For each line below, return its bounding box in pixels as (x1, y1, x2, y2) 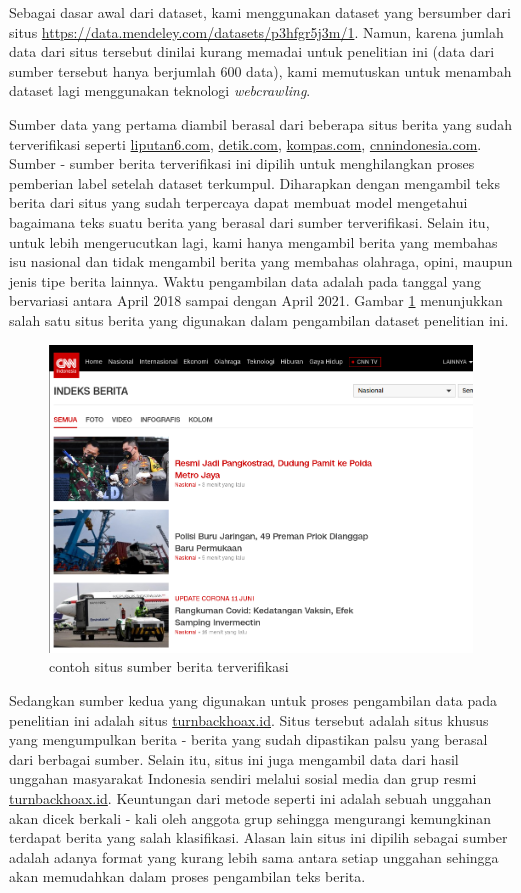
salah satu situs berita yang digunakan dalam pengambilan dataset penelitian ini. (9, 309, 509, 330)
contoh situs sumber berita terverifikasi (49, 656, 289, 677)
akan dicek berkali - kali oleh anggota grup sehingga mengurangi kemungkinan (9, 807, 492, 828)
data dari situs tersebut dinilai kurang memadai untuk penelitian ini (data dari (9, 41, 495, 62)
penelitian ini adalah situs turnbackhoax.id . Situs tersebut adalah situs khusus (9, 709, 489, 730)
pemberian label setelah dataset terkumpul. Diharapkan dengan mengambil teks (9, 172, 500, 193)
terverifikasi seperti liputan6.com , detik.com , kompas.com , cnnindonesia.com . (9, 133, 482, 154)
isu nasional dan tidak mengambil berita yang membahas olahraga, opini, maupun (9, 251, 513, 272)
